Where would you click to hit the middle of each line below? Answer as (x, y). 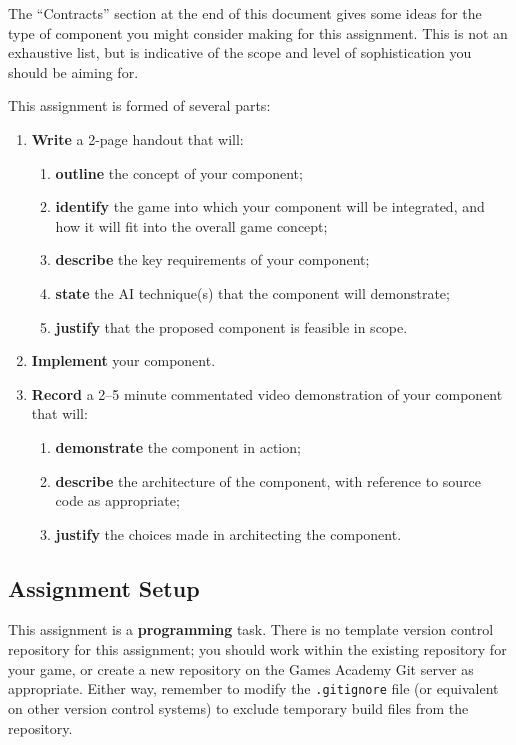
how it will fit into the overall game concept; (191, 225)
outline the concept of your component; (179, 172)
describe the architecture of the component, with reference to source (268, 480)
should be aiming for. (73, 71)
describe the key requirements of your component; (212, 259)
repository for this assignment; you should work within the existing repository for (257, 649)
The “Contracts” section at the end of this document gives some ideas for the (245, 13)
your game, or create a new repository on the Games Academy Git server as (241, 668)
